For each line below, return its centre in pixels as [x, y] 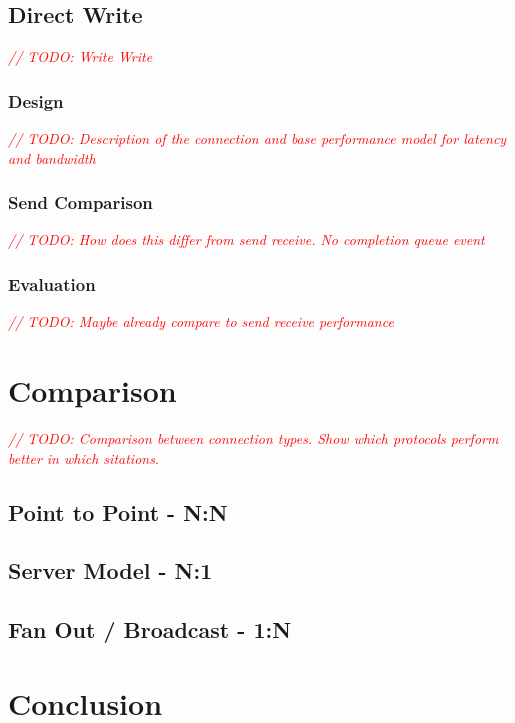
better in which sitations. [84, 457]
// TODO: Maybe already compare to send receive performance [201, 321]
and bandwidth [52, 157]
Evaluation [52, 283]
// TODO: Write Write [80, 56]
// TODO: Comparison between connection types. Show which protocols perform [253, 437]
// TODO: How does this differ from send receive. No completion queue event [246, 239]
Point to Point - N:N [118, 511]
